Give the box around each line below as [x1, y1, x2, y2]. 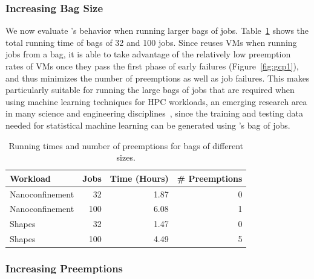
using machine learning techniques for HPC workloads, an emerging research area [5, 95, 307, 107]
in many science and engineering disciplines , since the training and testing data [5, 107, 304, 120]
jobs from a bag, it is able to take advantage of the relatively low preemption [5, 48, 291, 60]
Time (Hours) [110, 172, 169, 184]
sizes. [116, 151, 136, 164]
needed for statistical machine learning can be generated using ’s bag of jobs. [5, 118, 290, 131]
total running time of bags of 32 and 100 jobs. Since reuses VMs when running [5, 36, 297, 48]
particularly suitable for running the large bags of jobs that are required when [5, 83, 295, 96]
